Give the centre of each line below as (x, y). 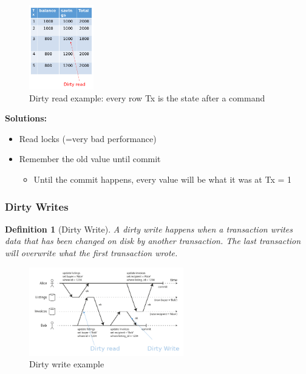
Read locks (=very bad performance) (88, 138)
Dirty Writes (37, 206)
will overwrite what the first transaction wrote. (91, 253)
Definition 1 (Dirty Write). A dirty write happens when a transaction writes (149, 229)
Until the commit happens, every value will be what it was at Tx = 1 (163, 179)
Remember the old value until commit (90, 159)
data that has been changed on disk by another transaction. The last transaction (153, 241)
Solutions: (26, 118)
